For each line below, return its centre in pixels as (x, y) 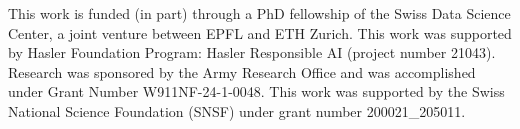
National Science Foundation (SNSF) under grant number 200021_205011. (237, 110)
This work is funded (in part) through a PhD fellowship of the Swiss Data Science (259, 13)
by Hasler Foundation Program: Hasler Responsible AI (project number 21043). (252, 52)
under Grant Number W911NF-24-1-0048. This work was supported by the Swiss (256, 91)
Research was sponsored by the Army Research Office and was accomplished (242, 71)
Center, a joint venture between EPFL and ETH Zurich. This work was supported (260, 32)
